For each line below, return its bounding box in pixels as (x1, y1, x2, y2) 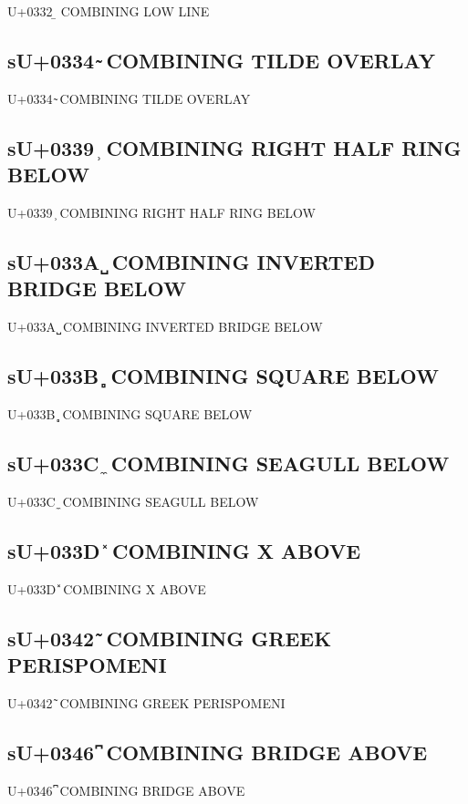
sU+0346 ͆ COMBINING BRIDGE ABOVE (7, 737, 428, 766)
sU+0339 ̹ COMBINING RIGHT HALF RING (7, 133, 462, 161)
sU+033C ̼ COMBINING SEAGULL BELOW (7, 448, 450, 477)
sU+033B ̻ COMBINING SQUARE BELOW (7, 362, 439, 390)
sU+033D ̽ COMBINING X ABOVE (7, 536, 361, 564)
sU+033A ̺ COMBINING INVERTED (7, 247, 375, 275)
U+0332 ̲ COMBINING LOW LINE (7, 2, 210, 20)
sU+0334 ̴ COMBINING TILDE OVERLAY (7, 46, 435, 74)
